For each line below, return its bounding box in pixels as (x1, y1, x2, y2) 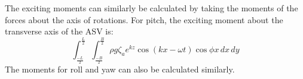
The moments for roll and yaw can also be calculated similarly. (5, 63, 235, 75)
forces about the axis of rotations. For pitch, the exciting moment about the (5, 13, 283, 26)
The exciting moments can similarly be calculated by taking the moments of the (5, 2, 298, 14)
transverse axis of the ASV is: (5, 25, 114, 37)
